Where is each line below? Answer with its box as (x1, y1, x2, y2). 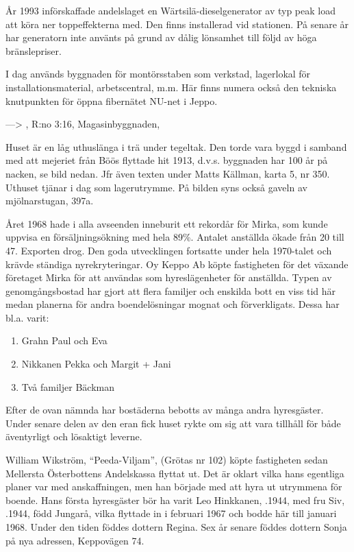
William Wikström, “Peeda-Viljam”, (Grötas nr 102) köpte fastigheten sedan (5, 453, 328, 467)
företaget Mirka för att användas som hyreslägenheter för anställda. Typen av (5, 270, 332, 285)
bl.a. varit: (5, 310, 49, 324)
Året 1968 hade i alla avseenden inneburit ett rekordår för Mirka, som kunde (5, 216, 328, 230)
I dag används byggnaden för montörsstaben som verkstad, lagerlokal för (5, 67, 311, 81)
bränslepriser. (5, 43, 62, 58)
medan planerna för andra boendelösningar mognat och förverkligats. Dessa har (5, 297, 340, 311)
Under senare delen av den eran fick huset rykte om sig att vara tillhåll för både (5, 416, 341, 430)
